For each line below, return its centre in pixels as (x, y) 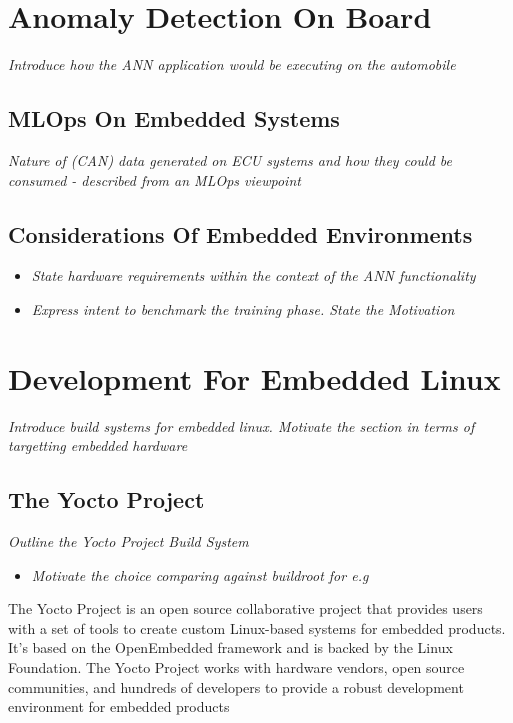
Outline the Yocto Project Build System (128, 541)
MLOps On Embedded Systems (174, 118)
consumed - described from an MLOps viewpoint (154, 179)
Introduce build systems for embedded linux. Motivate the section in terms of (241, 425)
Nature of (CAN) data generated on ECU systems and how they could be (230, 159)
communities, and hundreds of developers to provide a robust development (236, 686)
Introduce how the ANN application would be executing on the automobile (232, 64)
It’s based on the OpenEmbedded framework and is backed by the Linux (230, 647)
